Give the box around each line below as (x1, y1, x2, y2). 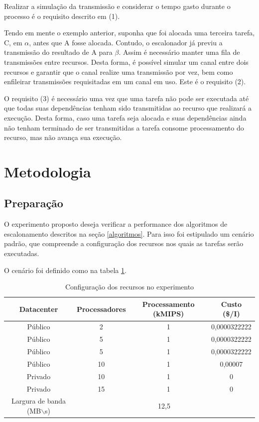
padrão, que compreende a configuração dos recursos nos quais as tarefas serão (4, 238, 244, 249)
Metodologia (4, 161, 91, 181)
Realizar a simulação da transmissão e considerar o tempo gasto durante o (4, 1, 231, 11)
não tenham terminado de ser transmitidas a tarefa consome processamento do (4, 122, 244, 133)
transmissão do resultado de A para (4, 47, 113, 57)
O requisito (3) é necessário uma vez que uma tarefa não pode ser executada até (4, 93, 249, 103)
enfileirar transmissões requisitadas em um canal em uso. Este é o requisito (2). (4, 76, 246, 87)
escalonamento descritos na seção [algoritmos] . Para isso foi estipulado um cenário (4, 228, 254, 239)
